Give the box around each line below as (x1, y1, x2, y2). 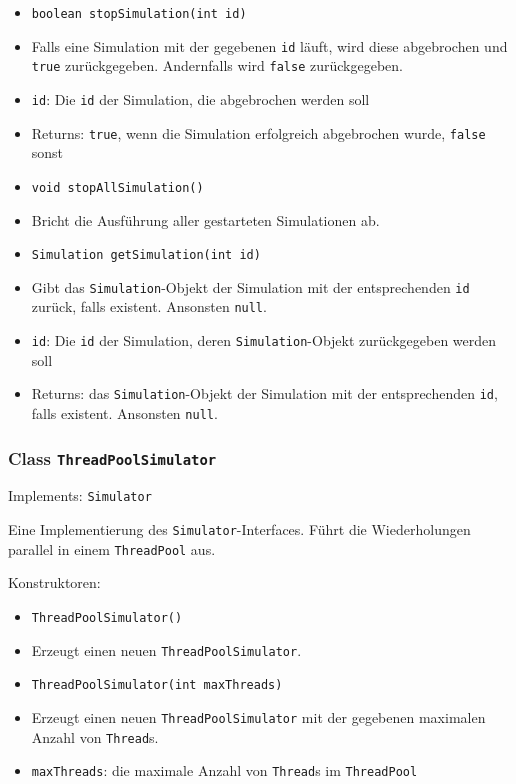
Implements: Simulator (8, 485, 152, 506)
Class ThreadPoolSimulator (8, 445, 217, 470)
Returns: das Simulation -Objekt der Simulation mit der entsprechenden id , (31, 383, 498, 404)
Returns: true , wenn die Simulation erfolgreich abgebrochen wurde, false (31, 122, 486, 143)
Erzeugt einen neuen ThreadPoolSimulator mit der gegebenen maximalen (31, 706, 486, 727)
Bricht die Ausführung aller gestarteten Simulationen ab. (31, 209, 380, 230)
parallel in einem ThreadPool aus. (8, 538, 216, 559)
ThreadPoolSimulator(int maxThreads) (31, 678, 283, 693)
